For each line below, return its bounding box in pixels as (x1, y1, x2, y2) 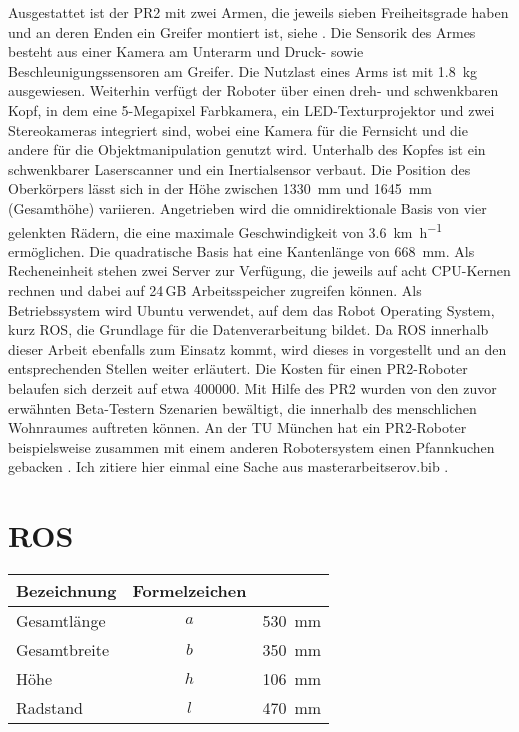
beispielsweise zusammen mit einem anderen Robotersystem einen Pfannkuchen (8, 436, 495, 457)
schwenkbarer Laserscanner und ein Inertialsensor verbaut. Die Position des (8, 158, 471, 179)
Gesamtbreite (16, 638, 110, 662)
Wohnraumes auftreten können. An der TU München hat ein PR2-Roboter (8, 417, 467, 438)
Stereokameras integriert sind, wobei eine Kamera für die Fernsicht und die (8, 119, 468, 140)
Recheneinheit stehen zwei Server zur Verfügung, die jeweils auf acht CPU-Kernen (8, 260, 511, 281)
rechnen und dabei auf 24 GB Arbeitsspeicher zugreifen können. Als (8, 279, 422, 300)
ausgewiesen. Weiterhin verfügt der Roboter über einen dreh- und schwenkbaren (8, 80, 499, 101)
